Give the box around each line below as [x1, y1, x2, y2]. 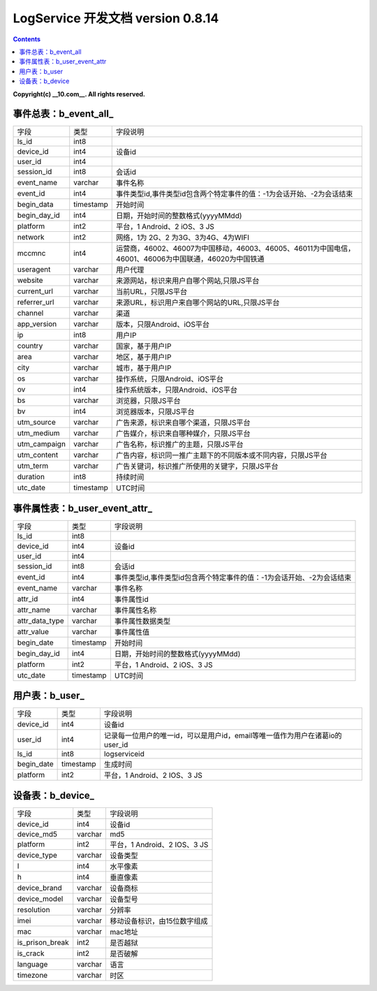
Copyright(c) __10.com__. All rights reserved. [13, 89, 146, 98]
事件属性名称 [114, 605, 157, 615]
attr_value [17, 626, 49, 636]
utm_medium [17, 428, 60, 438]
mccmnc [17, 249, 46, 258]
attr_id [17, 594, 38, 603]
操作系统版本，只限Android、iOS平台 [116, 385, 237, 395]
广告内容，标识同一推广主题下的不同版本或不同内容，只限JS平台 [116, 450, 327, 460]
